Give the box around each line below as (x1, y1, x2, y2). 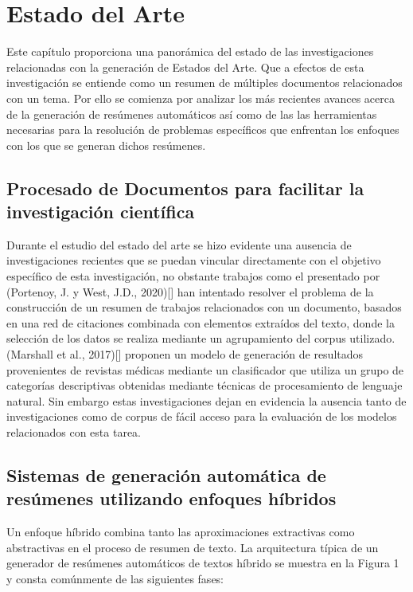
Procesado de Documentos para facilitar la (6, 175, 364, 200)
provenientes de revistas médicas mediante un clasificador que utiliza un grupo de (6, 361, 404, 378)
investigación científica (6, 199, 195, 224)
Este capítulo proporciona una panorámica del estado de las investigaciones (6, 43, 374, 60)
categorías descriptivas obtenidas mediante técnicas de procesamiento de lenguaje (6, 377, 403, 394)
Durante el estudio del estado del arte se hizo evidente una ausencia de (6, 236, 352, 253)
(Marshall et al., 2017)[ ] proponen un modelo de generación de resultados (6, 346, 364, 363)
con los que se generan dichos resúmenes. (6, 136, 206, 153)
